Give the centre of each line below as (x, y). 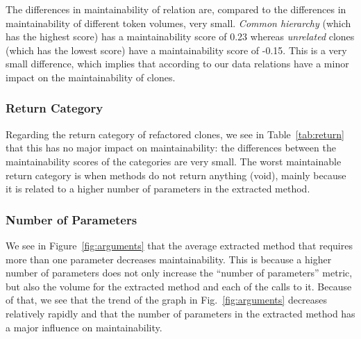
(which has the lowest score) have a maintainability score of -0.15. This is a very (176, 50)
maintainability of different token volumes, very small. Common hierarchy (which (178, 23)
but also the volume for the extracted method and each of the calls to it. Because (179, 286)
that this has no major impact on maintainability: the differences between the (171, 148)
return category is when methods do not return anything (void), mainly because (176, 175)
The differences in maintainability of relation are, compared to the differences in (176, 9)
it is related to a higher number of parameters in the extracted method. (158, 189)
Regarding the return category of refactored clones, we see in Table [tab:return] (175, 134)
